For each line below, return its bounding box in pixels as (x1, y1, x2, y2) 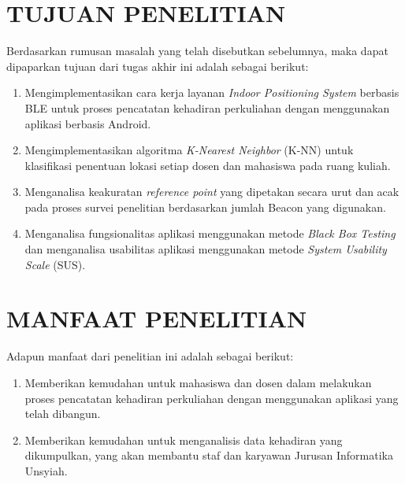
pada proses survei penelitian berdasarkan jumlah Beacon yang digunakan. (24, 198, 386, 215)
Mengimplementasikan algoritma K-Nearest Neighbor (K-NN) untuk (24, 142, 354, 158)
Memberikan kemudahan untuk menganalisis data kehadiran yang (24, 431, 343, 448)
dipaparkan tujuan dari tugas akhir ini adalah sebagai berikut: (6, 57, 309, 74)
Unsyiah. (24, 462, 68, 478)
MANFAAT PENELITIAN (6, 302, 307, 334)
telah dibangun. (24, 405, 101, 422)
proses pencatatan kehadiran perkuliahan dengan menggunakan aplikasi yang (24, 390, 399, 406)
